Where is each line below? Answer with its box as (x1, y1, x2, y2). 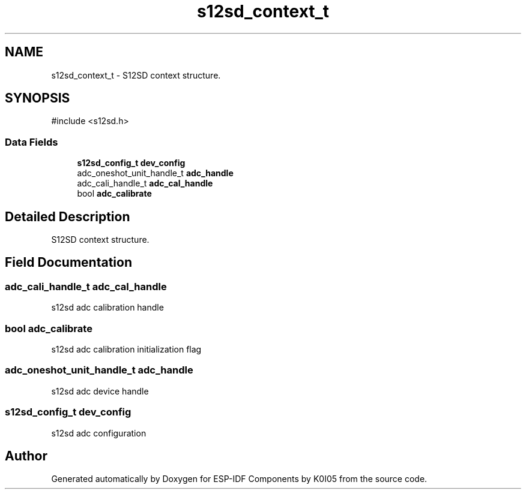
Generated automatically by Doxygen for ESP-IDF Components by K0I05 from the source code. (51, 474, 428, 484)
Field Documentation (5, 255, 132, 270)
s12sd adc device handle (51, 385, 149, 396)
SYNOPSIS (5, 91, 70, 106)
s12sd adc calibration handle (51, 302, 164, 313)
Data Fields (5, 135, 58, 148)
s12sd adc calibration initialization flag (51, 344, 202, 354)
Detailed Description (5, 209, 130, 224)
